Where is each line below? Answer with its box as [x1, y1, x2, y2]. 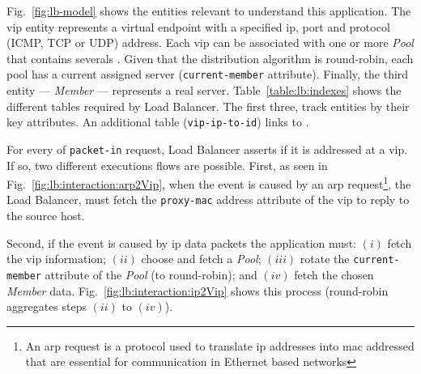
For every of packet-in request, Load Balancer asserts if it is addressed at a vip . [6, 140, 408, 157]
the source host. [6, 207, 85, 224]
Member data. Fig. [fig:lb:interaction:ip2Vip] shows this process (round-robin [6, 282, 389, 299]
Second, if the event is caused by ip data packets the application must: [6, 234, 356, 251]
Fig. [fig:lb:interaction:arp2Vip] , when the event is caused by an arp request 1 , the [6, 173, 411, 192]
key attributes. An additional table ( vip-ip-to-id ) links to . [6, 113, 309, 130]
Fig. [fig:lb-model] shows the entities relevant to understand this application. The [6, 2, 411, 19]
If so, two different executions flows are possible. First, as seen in [6, 156, 328, 173]
